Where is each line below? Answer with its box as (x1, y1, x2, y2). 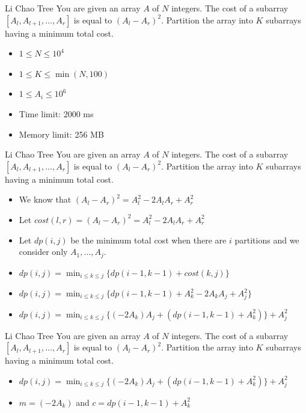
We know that (19, 193, 72, 206)
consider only (19, 245, 68, 258)
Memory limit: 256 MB (19, 127, 104, 140)
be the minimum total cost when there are (70, 233, 227, 246)
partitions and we (234, 233, 299, 246)
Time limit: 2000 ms (19, 107, 94, 120)
